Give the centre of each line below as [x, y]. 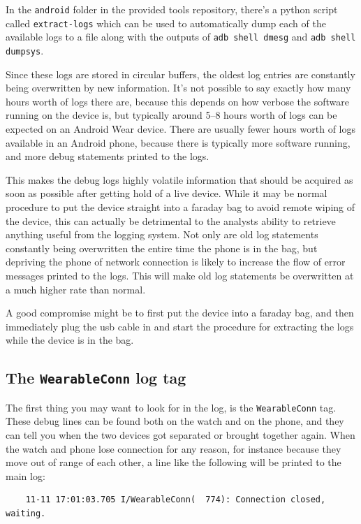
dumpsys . [25, 50]
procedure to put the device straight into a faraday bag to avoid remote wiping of [180, 206]
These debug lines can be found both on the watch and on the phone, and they [175, 421]
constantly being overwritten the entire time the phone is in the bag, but [162, 248]
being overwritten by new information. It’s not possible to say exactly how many [178, 88]
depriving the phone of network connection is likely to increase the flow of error [176, 262]
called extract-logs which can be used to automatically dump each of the [166, 23]
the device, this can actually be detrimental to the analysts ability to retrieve [171, 220]
